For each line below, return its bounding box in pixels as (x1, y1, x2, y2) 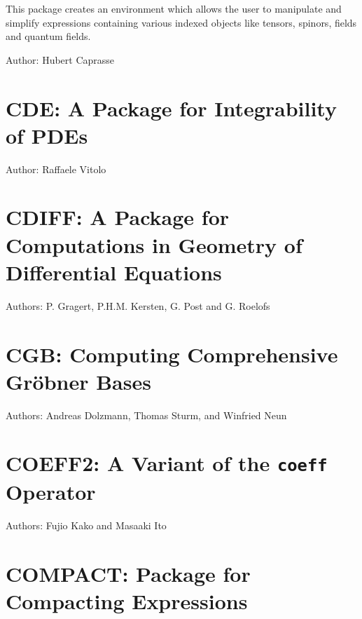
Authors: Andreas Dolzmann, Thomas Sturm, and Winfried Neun (6, 407, 287, 422)
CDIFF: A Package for (6, 203, 230, 231)
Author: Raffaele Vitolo (6, 161, 106, 176)
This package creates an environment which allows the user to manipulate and (6, 1, 342, 15)
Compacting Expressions (6, 586, 248, 615)
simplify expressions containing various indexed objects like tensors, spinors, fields (6, 15, 357, 29)
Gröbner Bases (6, 367, 151, 395)
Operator (6, 477, 96, 505)
